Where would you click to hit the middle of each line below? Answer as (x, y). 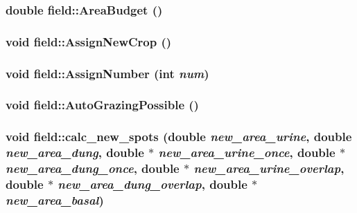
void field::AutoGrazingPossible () (102, 105)
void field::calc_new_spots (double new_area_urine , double (179, 137)
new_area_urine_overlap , (269, 168)
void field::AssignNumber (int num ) (107, 73)
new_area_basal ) (55, 200)
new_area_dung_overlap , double (153, 184)
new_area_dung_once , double (93, 168)
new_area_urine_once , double (247, 152)
